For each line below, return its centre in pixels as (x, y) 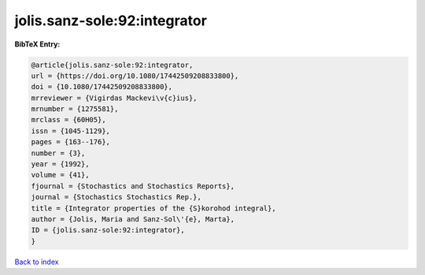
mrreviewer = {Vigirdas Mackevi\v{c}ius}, (114, 98)
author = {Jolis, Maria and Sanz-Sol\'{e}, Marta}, (133, 219)
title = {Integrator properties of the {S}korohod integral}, (153, 208)
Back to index (37, 262)
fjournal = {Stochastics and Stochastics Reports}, (133, 186)
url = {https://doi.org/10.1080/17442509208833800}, (135, 76)
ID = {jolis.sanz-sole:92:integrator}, (108, 230)
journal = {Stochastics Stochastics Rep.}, (116, 197)
